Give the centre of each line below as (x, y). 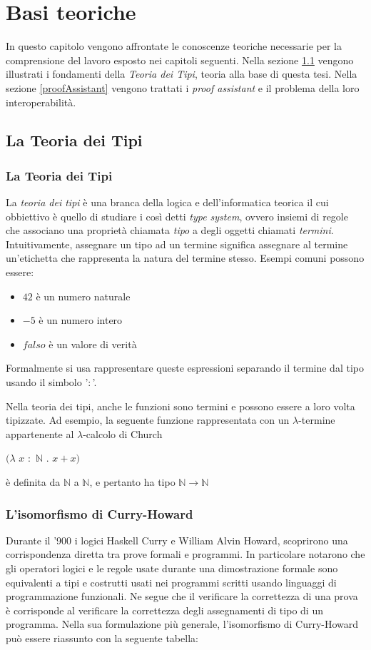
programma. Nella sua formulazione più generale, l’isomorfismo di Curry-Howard (182, 624)
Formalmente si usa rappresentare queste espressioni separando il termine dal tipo (185, 368)
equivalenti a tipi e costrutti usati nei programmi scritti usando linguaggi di (171, 582)
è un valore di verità (93, 344)
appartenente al (40, 433)
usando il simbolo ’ (47, 382)
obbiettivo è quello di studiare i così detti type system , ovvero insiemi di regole (177, 216)
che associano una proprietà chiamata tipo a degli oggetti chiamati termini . (170, 230)
